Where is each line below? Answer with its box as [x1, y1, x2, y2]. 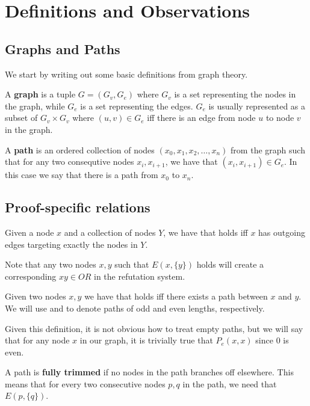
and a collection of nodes [64, 226, 156, 238]
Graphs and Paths [5, 39, 120, 58]
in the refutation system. [93, 269, 185, 282]
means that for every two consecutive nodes [5, 377, 166, 390]
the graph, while [5, 99, 65, 112]
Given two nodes [5, 290, 66, 303]
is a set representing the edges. [80, 99, 193, 112]
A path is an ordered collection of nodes [5, 143, 155, 156]
